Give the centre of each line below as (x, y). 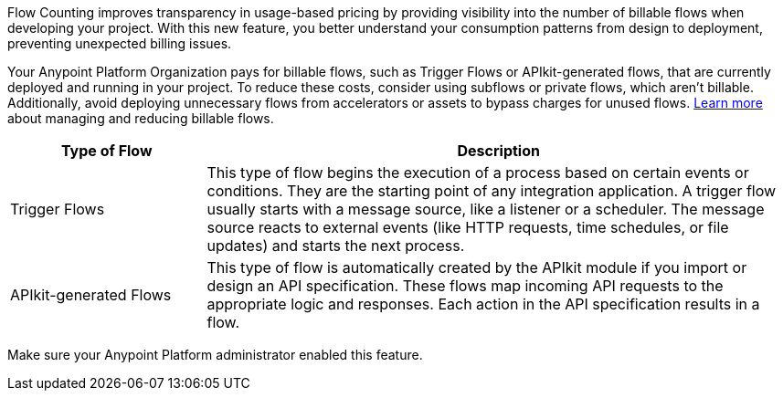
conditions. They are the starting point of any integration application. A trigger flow (492, 191)
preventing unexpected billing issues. (120, 43)
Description (498, 151)
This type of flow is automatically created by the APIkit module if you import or (477, 267)
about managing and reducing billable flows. (141, 118)
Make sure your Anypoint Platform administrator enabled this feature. (215, 355)
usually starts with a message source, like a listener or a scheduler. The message (486, 209)
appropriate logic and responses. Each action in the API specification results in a (483, 304)
